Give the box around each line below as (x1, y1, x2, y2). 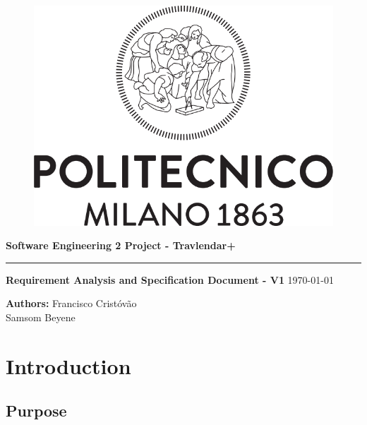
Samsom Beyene (6, 309, 76, 324)
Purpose (6, 400, 67, 421)
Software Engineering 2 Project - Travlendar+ (6, 238, 236, 253)
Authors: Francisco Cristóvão (6, 296, 137, 311)
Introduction (6, 351, 131, 380)
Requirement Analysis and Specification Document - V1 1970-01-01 (6, 272, 334, 287)
